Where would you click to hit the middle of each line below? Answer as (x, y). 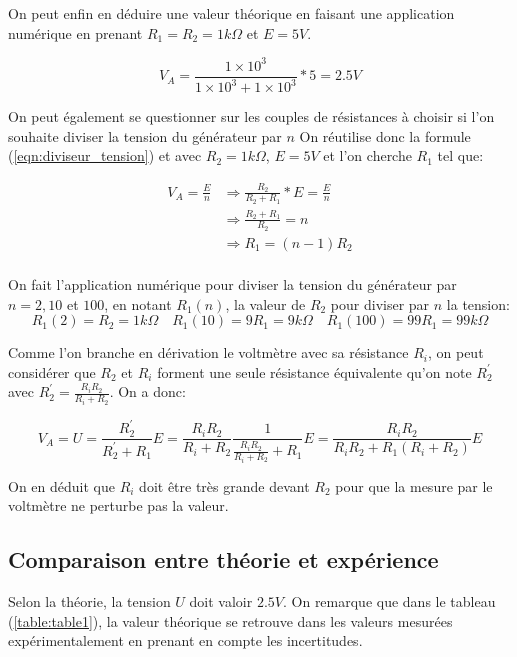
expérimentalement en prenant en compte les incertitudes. (185, 640)
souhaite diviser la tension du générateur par (145, 135)
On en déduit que (61, 485)
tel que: (460, 155)
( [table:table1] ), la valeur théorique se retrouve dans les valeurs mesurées (230, 620)
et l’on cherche (367, 155)
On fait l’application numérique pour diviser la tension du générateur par (232, 283)
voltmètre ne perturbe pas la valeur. (118, 505)
